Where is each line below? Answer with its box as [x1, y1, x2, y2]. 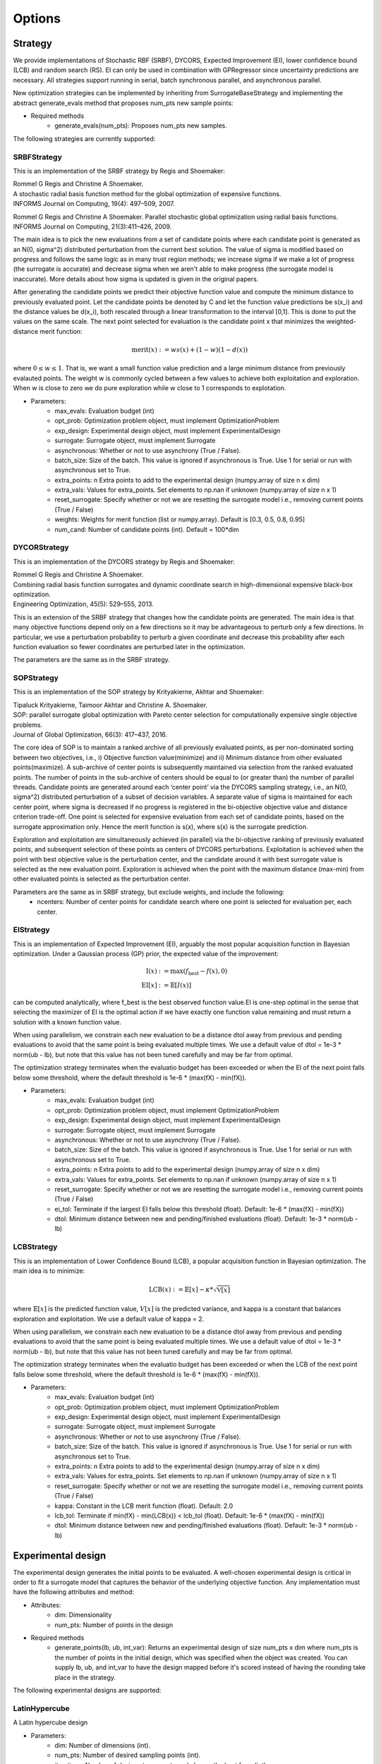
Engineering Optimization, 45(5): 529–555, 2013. [13, 600, 155, 608]
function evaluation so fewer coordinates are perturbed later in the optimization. [13, 642, 246, 651]
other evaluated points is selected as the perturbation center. [13, 875, 190, 883]
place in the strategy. [54, 1673, 116, 1681]
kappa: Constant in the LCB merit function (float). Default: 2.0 [54, 1502, 233, 1510]
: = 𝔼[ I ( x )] [158, 981, 192, 989]
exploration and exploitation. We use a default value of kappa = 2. [13, 1315, 205, 1323]
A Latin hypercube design [13, 1718, 88, 1727]
